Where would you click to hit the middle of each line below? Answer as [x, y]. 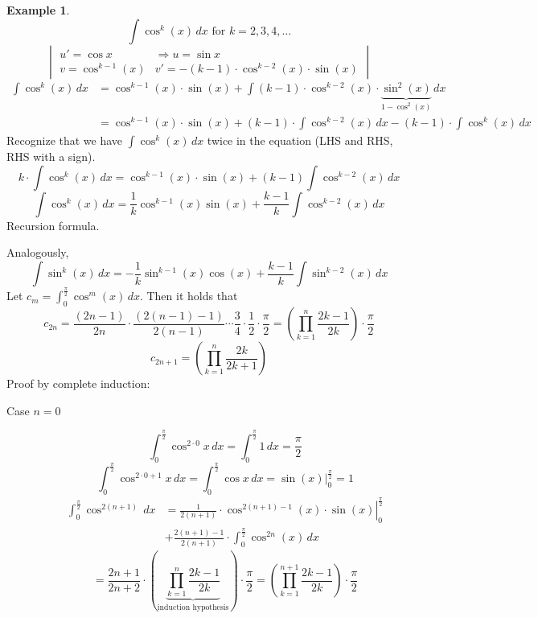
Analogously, [38, 252]
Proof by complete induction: [78, 383]
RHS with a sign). [51, 157]
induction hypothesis [193, 607]
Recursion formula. [53, 225]
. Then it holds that [189, 296]
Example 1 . [38, 10]
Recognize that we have [65, 140]
